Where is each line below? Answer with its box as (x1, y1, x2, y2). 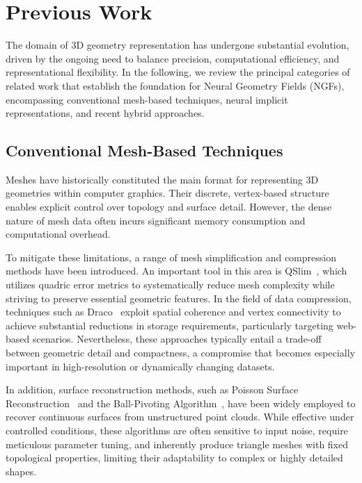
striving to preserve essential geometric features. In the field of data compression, (6, 290, 352, 305)
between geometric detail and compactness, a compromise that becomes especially (6, 345, 356, 360)
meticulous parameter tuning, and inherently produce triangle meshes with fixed (6, 436, 349, 451)
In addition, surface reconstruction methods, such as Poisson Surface (6, 382, 299, 397)
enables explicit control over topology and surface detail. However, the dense (6, 199, 332, 214)
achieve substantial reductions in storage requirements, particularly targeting (6, 318, 333, 332)
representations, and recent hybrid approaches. (6, 106, 205, 120)
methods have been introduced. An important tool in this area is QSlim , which (6, 263, 347, 278)
